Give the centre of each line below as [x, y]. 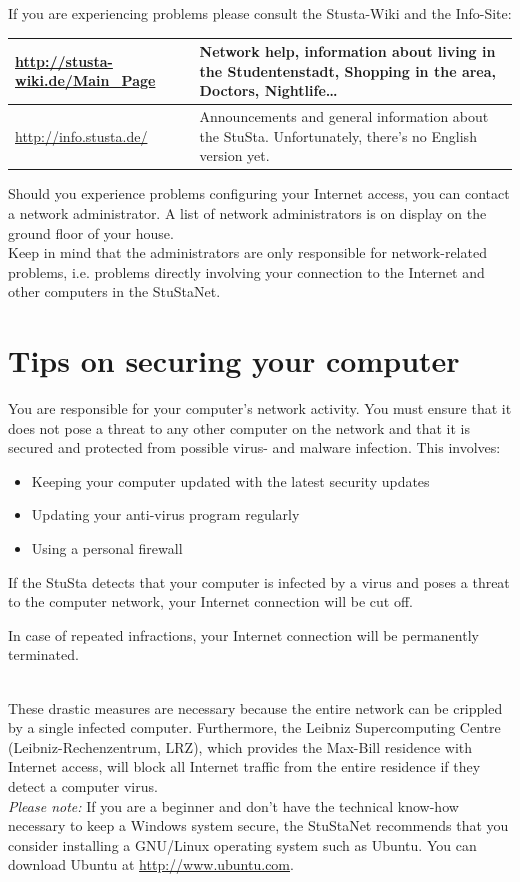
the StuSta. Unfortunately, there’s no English [338, 135]
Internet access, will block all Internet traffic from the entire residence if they [244, 766]
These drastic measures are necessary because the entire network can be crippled [255, 707]
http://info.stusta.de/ [81, 135]
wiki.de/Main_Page [85, 80]
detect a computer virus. [83, 786]
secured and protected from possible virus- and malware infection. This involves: [254, 447]
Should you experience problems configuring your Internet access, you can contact [259, 193]
